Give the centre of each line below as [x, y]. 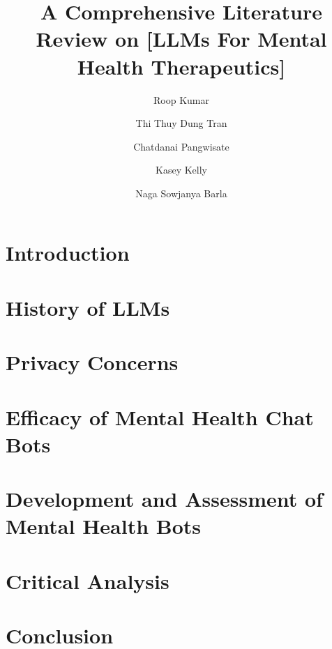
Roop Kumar [181, 99]
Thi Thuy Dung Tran [181, 123]
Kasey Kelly [181, 170]
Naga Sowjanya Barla [181, 193]
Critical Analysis [88, 580]
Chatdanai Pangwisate [181, 146]
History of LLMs [88, 307]
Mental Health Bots [104, 526]
